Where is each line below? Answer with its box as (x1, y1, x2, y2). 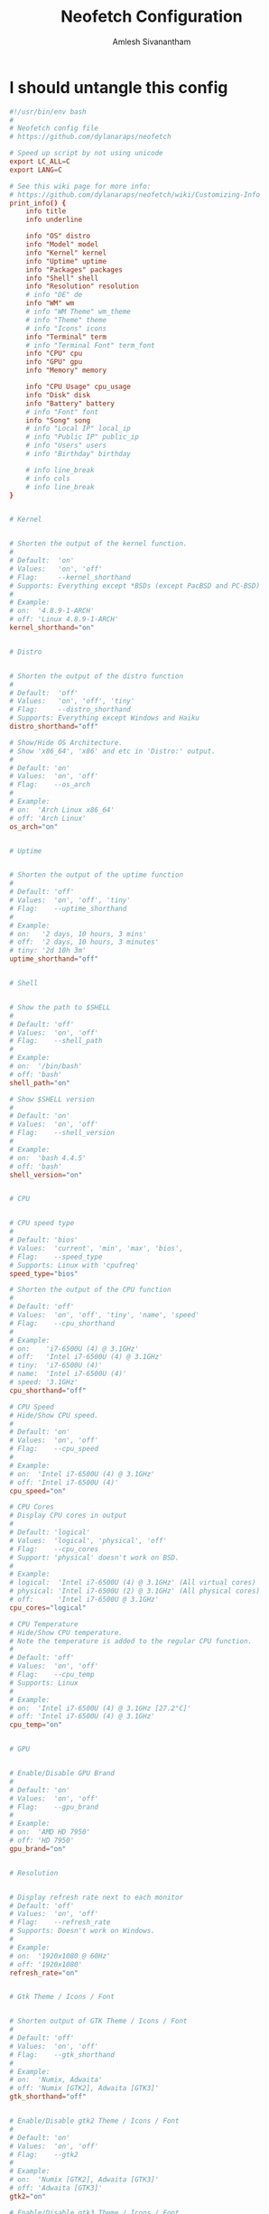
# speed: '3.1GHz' (9, 1378, 79, 1387)
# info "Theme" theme (25, 315, 107, 324)
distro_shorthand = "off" (9, 722, 99, 731)
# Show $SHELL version (9, 1094, 95, 1103)
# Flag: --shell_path (9, 1037, 103, 1046)
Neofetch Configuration (60, 6, 244, 27)
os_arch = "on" (9, 822, 59, 832)
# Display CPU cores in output (9, 1511, 127, 1521)
